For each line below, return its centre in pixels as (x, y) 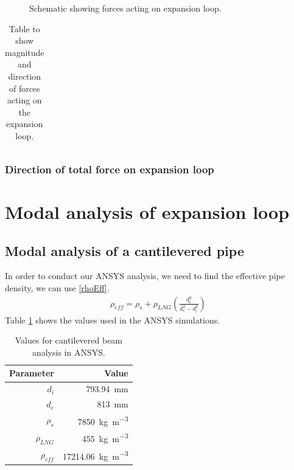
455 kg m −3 (105, 438)
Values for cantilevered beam (69, 340)
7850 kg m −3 (103, 420)
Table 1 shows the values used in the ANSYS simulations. (113, 320)
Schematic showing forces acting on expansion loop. (125, 8)
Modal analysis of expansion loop (147, 212)
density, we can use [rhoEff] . (57, 288)
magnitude (25, 52)
